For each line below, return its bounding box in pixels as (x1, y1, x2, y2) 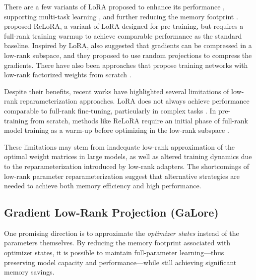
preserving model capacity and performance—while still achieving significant (4, 257, 237, 267)
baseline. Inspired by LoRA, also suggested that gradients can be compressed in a (4, 40, 252, 51)
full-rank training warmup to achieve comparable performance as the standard (4, 30, 242, 41)
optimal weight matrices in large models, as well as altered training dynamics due (4, 151, 252, 162)
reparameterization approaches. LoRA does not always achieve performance (20, 96, 250, 106)
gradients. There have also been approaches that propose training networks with (4, 59, 248, 70)
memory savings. (4, 267, 55, 277)
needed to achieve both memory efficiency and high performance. (4, 180, 201, 191)
